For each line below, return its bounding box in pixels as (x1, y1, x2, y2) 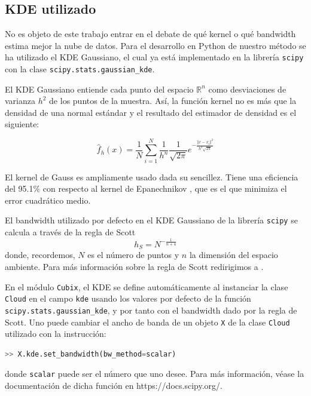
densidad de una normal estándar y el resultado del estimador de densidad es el (5, 106, 297, 118)
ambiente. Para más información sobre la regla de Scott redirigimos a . (5, 260, 264, 272)
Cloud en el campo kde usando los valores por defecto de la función (5, 292, 251, 305)
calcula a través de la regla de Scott (5, 225, 136, 238)
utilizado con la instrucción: (5, 327, 106, 340)
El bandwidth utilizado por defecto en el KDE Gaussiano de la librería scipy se (5, 214, 298, 226)
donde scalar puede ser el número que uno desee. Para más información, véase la (5, 367, 304, 380)
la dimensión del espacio (189, 248, 278, 261)
